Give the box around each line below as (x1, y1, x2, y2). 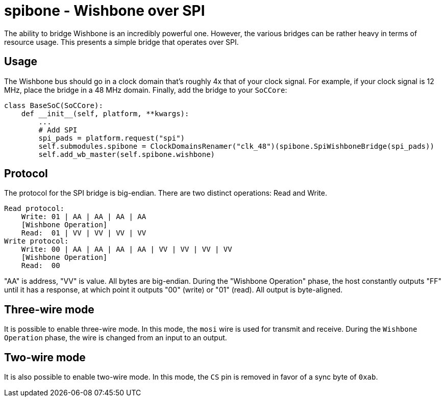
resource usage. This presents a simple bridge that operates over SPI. (4, 37, 239, 46)
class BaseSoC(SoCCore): (4, 101, 103, 110)
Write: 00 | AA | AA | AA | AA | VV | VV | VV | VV (21, 245, 232, 254)
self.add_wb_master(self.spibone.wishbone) (38, 150, 215, 158)
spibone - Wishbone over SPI (4, 2, 205, 19)
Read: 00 (21, 261, 60, 270)
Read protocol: (4, 204, 65, 213)
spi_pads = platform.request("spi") (38, 133, 185, 142)
